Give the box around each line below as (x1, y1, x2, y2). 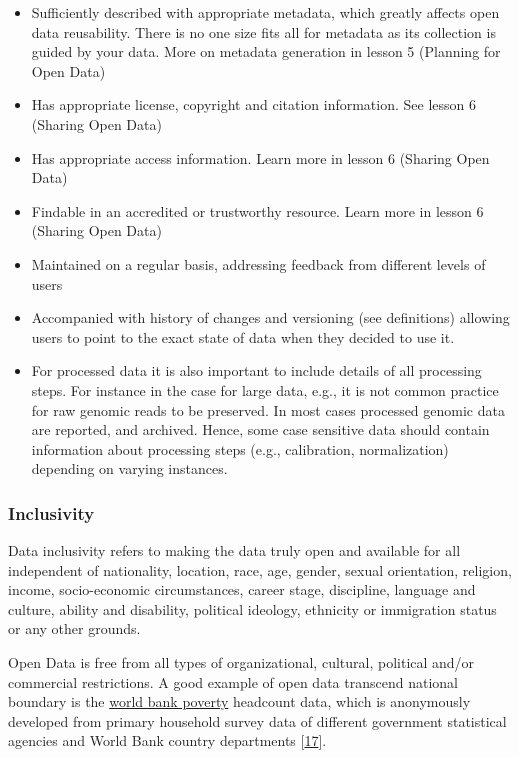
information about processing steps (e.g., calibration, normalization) (31, 438, 449, 459)
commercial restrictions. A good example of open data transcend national (8, 671, 458, 692)
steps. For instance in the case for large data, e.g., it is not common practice (31, 379, 499, 400)
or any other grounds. (8, 618, 141, 639)
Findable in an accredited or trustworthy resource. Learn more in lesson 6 (31, 200, 484, 221)
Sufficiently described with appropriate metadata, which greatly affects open (31, 2, 500, 22)
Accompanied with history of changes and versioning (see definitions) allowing (31, 307, 510, 328)
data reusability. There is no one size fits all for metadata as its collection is (31, 21, 496, 42)
